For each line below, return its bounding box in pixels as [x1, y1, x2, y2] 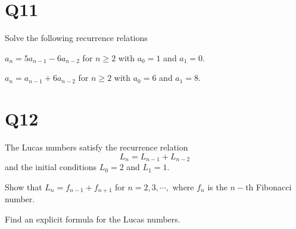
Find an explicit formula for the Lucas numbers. [5, 212, 180, 225]
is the [207, 180, 228, 193]
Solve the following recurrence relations [5, 32, 148, 44]
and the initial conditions [5, 161, 97, 173]
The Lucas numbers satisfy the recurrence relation [5, 141, 188, 153]
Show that [5, 180, 42, 193]
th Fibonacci [245, 180, 292, 193]
